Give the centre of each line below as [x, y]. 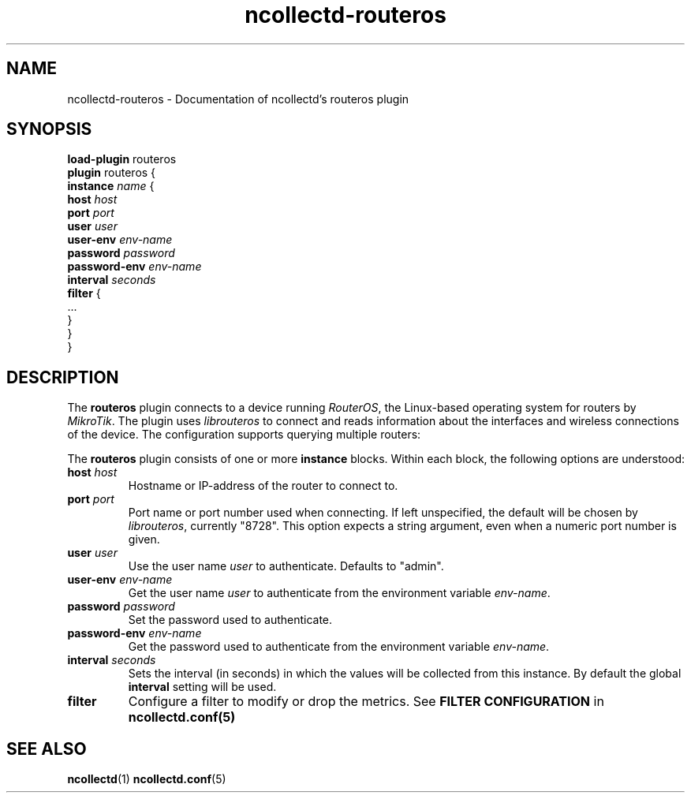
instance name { [111, 186]
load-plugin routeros [122, 159]
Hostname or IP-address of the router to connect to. [263, 486]
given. [144, 540]
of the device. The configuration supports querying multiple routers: [244, 435]
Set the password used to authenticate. [230, 620]
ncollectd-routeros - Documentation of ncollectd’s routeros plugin [238, 99]
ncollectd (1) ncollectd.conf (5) [147, 779]
